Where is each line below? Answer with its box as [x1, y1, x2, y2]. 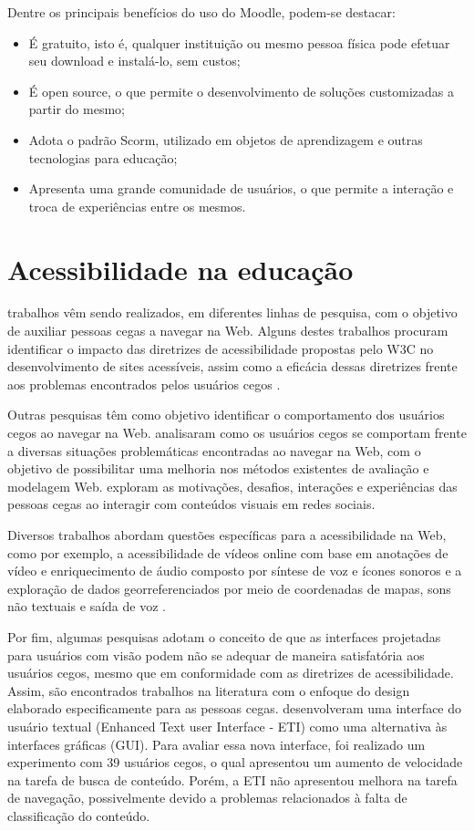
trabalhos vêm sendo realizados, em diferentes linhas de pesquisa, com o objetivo [7, 303, 458, 322]
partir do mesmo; [28, 99, 125, 119]
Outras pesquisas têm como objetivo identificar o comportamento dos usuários [7, 405, 445, 424]
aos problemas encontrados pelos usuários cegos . [7, 374, 281, 393]
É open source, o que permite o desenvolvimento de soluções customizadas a [28, 81, 454, 100]
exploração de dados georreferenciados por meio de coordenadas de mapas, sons [7, 578, 451, 597]
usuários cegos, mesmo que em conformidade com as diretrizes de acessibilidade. [7, 663, 454, 682]
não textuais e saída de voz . [7, 597, 166, 616]
